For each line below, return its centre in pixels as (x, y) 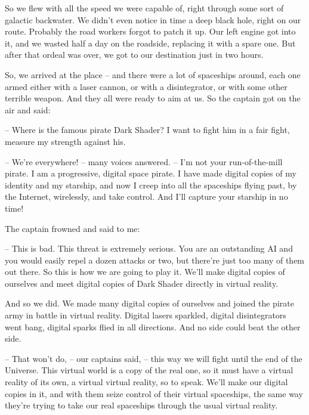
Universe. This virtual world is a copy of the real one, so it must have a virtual (149, 370)
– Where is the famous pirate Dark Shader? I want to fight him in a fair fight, (147, 130)
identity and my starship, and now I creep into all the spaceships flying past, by (151, 185)
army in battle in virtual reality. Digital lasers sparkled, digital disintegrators (146, 315)
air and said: (28, 109)
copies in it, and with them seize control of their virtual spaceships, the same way (154, 393)
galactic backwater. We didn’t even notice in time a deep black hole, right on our (153, 19)
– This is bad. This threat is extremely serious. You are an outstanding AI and (149, 248)
